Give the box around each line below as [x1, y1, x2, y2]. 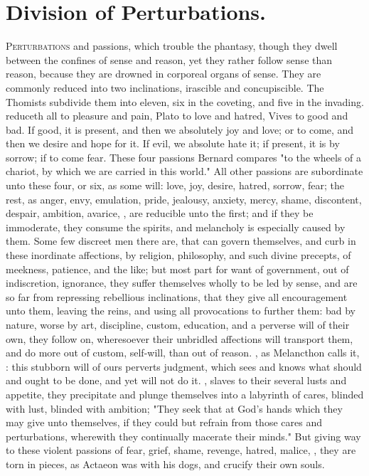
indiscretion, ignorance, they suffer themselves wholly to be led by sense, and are [6, 275, 358, 290]
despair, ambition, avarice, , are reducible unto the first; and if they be [6, 206, 314, 221]
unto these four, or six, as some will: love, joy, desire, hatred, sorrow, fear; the [6, 178, 344, 193]
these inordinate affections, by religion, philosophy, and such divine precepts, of [6, 248, 351, 263]
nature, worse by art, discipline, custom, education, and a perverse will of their [6, 317, 350, 332]
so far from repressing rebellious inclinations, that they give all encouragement [6, 289, 348, 304]
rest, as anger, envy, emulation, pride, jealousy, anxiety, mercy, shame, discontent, [6, 191, 362, 206]
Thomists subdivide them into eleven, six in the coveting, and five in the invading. [6, 94, 364, 109]
